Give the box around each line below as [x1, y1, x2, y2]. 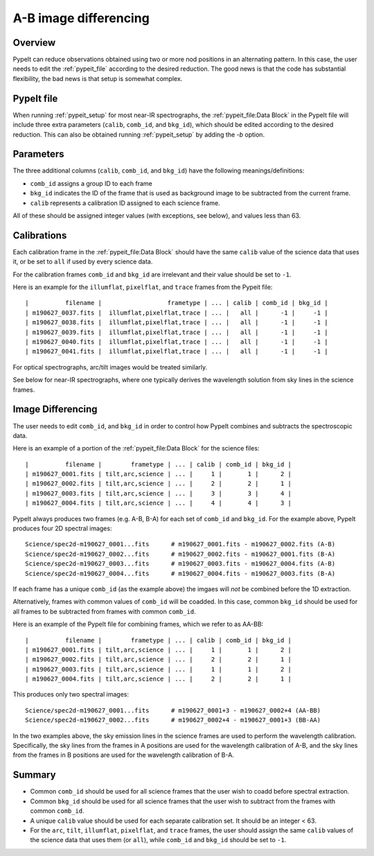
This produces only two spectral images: [12, 690, 130, 699]
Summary [12, 769, 56, 781]
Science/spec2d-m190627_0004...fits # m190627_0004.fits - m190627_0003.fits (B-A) [25, 569, 336, 577]
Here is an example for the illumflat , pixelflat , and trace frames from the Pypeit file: [12, 283, 273, 291]
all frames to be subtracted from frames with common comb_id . [12, 607, 197, 615]
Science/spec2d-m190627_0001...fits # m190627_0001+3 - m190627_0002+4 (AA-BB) [25, 706, 321, 714]
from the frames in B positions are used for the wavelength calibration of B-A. [12, 751, 235, 759]
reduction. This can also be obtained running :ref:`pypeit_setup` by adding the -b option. [12, 130, 265, 139]
